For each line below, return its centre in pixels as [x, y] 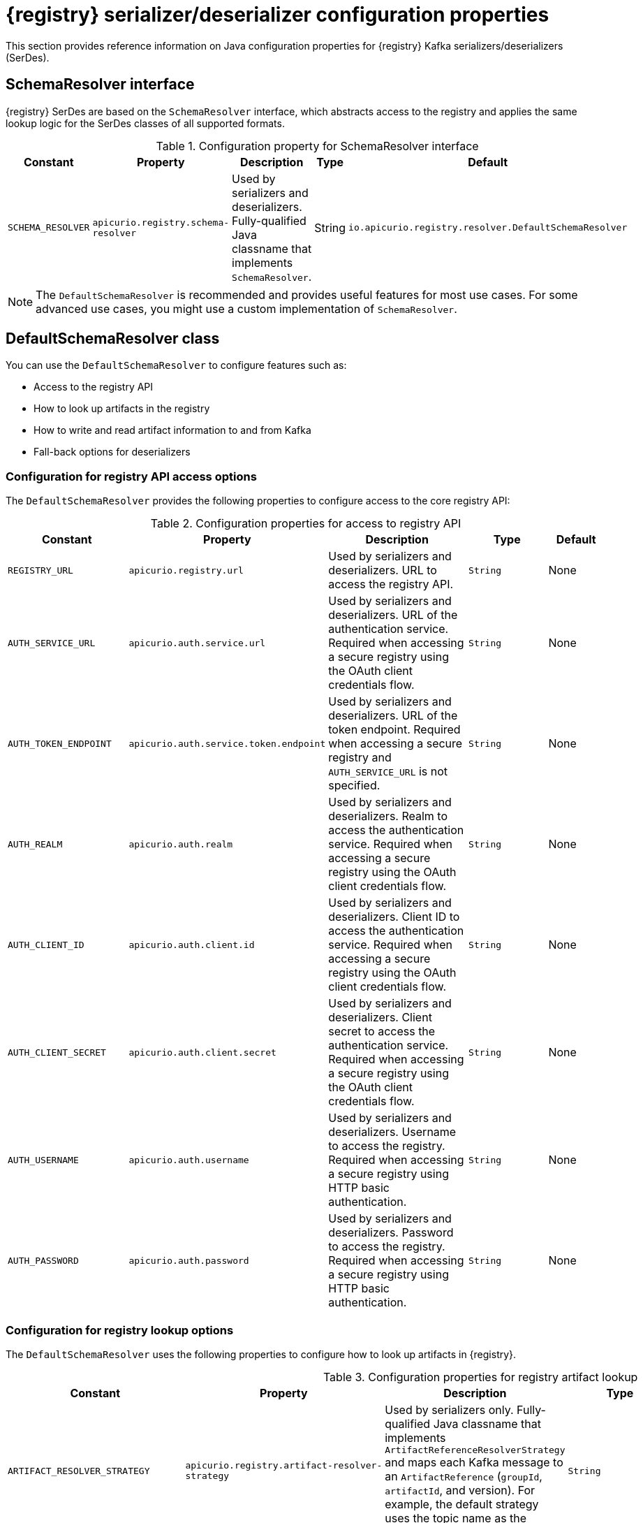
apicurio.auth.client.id [192, 945]
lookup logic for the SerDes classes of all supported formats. [145, 123]
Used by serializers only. [449, 1409]
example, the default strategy [462, 1504]
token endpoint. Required [394, 730]
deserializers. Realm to [388, 816]
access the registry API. [391, 584]
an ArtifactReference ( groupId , [464, 1476]
